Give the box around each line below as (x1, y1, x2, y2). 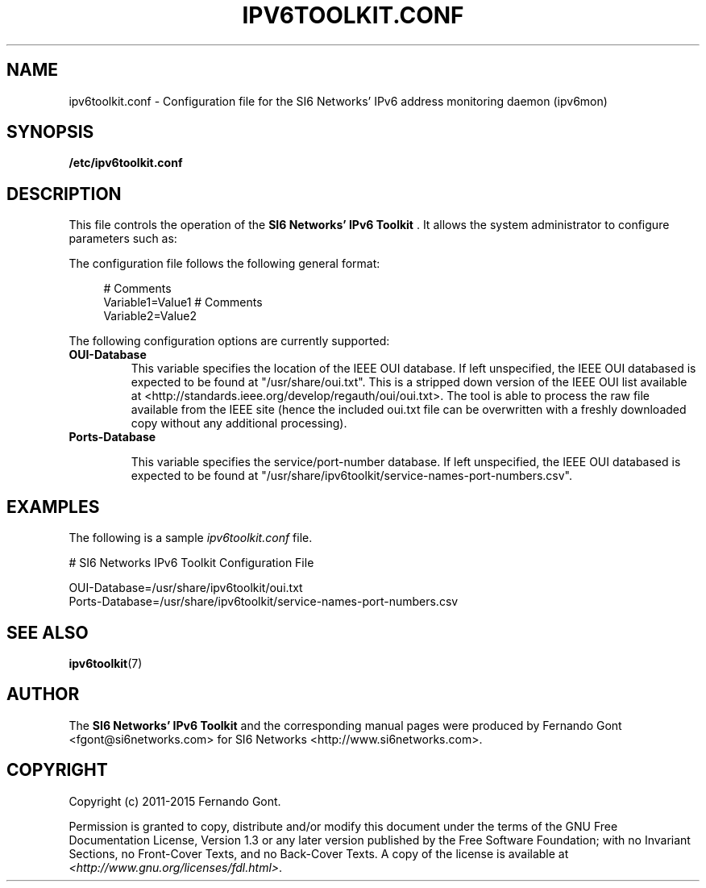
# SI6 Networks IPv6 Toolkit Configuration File (69, 556, 314, 570)
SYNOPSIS (6, 122, 94, 143)
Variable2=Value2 (103, 309, 197, 323)
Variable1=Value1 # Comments (103, 295, 263, 310)
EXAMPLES (6, 496, 100, 517)
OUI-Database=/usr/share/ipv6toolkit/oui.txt (69, 581, 303, 595)
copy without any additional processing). (131, 416, 347, 431)
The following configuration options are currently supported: (69, 334, 390, 348)
